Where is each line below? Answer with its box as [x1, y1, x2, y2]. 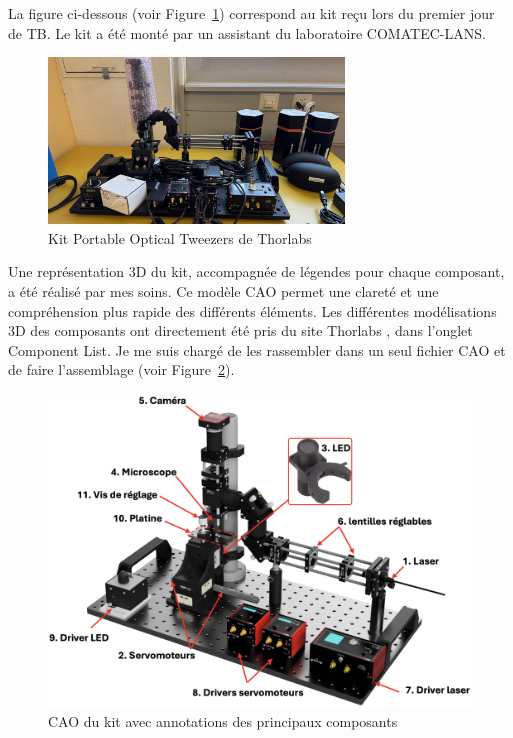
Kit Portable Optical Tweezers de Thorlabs [48, 227, 312, 248]
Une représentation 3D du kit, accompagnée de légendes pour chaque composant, [8, 261, 505, 282]
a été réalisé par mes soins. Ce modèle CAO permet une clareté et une [8, 280, 439, 301]
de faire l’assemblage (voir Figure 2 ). [8, 359, 235, 380]
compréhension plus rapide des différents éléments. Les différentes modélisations [8, 300, 497, 321]
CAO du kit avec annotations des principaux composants [48, 710, 398, 731]
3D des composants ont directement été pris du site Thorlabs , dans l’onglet [8, 320, 473, 341]
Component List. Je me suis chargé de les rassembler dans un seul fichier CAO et [8, 339, 506, 360]
